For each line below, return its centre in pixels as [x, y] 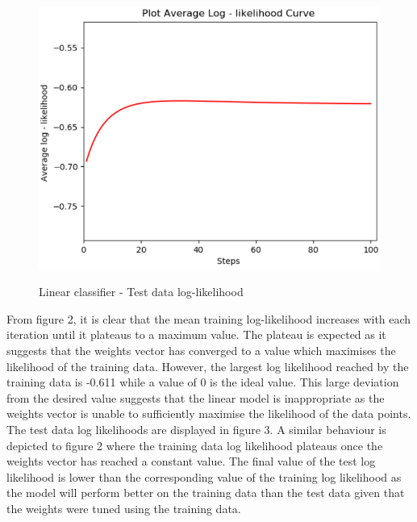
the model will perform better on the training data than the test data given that [206, 493]
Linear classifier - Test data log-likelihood [141, 292]
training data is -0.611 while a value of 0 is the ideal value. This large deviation [203, 382]
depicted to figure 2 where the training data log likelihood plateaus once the [195, 445]
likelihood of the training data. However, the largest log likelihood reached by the [208, 366]
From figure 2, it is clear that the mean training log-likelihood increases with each [209, 318]
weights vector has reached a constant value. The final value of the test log [191, 461]
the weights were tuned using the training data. [124, 508]
